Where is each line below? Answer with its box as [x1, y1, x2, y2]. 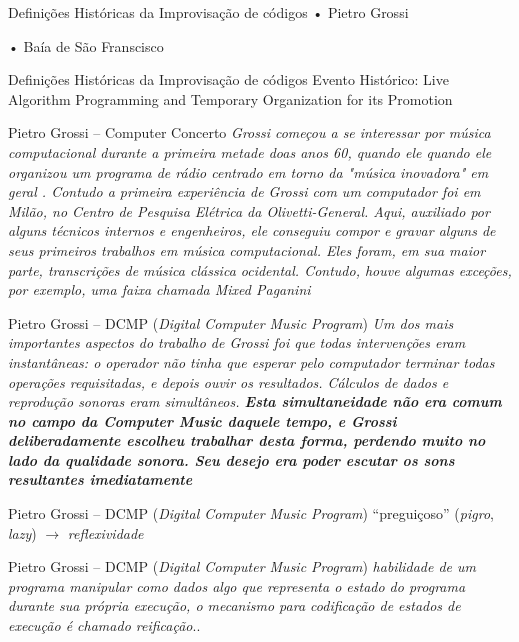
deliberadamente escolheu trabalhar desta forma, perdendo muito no [8, 430, 486, 451]
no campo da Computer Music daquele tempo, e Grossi [8, 410, 397, 431]
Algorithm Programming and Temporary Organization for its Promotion [8, 88, 453, 109]
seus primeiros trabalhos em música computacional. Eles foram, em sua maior [8, 239, 486, 260]
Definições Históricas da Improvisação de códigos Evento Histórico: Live [8, 69, 449, 90]
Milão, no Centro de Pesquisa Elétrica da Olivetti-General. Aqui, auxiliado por [8, 200, 490, 221]
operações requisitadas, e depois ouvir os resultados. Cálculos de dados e [8, 371, 449, 392]
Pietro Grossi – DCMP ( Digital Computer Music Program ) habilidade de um [8, 556, 477, 577]
